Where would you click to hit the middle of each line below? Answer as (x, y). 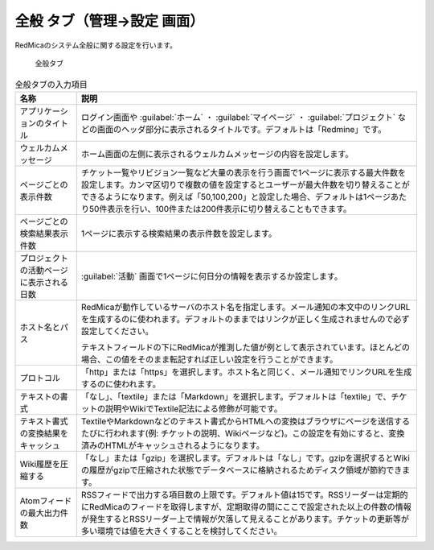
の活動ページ (44, 270)
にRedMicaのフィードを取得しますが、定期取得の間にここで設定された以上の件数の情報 (246, 507)
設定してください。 (117, 331)
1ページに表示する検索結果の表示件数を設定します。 (179, 234)
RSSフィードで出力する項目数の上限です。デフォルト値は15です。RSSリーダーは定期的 (244, 494)
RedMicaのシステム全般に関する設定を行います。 (96, 45)
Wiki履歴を (40, 464)
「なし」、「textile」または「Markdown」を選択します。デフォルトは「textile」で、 (236, 396)
